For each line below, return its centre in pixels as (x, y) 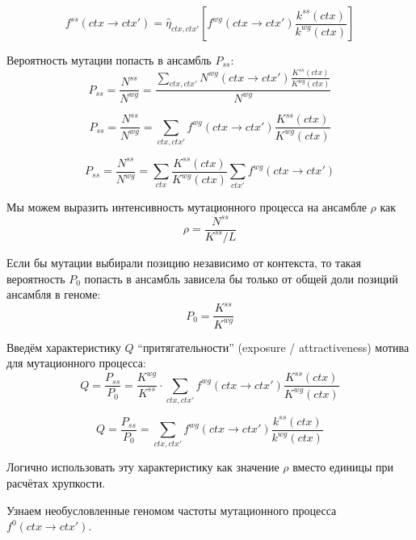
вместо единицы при (343, 467)
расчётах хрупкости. (56, 483)
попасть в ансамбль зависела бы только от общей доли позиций (241, 278)
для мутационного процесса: (76, 363)
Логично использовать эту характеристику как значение (143, 467)
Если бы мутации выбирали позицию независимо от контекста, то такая (184, 262)
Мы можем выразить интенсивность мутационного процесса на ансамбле (187, 207)
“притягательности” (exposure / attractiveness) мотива (273, 347)
